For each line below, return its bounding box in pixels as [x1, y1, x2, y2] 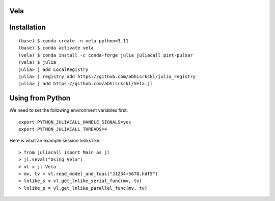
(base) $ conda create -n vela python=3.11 [18, 38, 129, 44]
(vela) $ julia [18, 59, 57, 65]
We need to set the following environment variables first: [9, 107, 128, 113]
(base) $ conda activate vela [18, 45, 94, 51]
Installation [9, 23, 46, 32]
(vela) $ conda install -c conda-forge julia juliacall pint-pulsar [18, 52, 193, 58]
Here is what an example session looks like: [9, 138, 101, 144]
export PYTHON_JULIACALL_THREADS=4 [18, 127, 107, 132]
